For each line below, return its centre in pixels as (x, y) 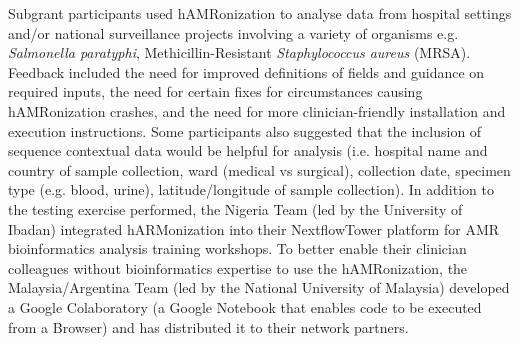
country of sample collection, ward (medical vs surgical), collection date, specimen (259, 169)
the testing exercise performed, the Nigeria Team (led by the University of (235, 208)
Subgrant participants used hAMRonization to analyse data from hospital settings (260, 13)
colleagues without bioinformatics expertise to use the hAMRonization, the (238, 267)
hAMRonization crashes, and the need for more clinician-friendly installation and (257, 110)
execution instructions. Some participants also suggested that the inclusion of (245, 130)
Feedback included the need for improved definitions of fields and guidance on (246, 71)
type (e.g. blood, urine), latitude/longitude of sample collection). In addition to (251, 189)
